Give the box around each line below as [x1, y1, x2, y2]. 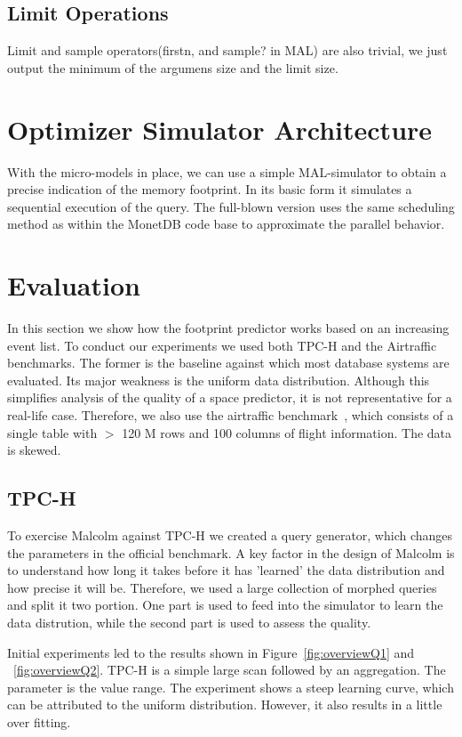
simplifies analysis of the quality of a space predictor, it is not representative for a [7, 388, 452, 407]
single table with [7, 423, 98, 441]
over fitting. [7, 712, 71, 731]
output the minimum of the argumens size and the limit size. [7, 58, 339, 77]
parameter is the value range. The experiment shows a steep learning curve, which [7, 677, 454, 696]
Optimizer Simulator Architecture [7, 110, 433, 147]
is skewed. [7, 441, 61, 459]
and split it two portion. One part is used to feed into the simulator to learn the [7, 595, 443, 614]
